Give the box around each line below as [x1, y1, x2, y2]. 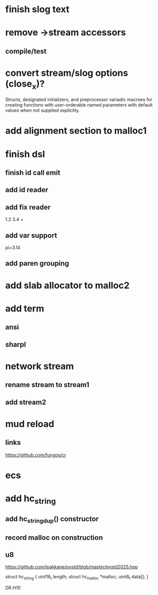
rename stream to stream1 [5, 380, 90, 389]
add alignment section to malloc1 [5, 125, 147, 136]
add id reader [5, 186, 48, 194]
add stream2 [5, 398, 47, 406]
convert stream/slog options [5, 67, 129, 79]
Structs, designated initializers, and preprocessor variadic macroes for [5, 96, 152, 102]
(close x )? [5, 78, 45, 91]
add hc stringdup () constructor [5, 514, 99, 524]
